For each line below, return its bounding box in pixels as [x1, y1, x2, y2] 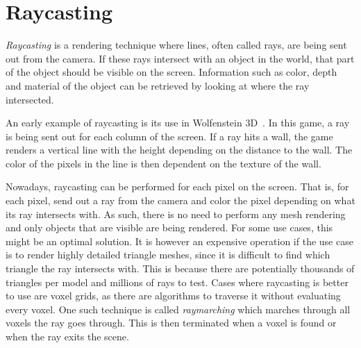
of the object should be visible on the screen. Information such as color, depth [6, 65, 337, 79]
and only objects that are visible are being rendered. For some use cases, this [6, 220, 333, 235]
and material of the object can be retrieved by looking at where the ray [6, 78, 310, 92]
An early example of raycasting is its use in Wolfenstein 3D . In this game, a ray [6, 115, 350, 130]
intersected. [6, 92, 54, 106]
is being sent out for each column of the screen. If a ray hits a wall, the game [6, 129, 333, 143]
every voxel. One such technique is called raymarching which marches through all [6, 301, 351, 316]
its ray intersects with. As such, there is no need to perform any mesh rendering [6, 206, 346, 221]
